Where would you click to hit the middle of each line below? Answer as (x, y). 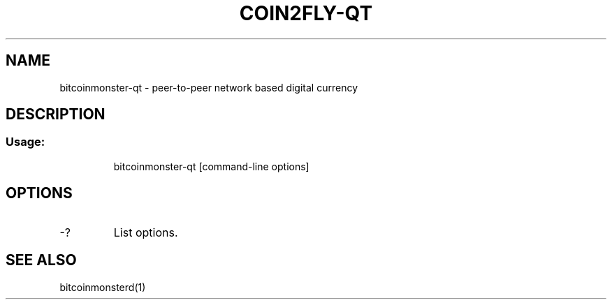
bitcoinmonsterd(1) (103, 287)
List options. (146, 232)
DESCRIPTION (56, 114)
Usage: (25, 142)
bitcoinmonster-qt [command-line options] (211, 166)
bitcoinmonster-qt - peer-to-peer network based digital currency (209, 87)
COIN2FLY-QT (306, 13)
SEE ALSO (41, 260)
